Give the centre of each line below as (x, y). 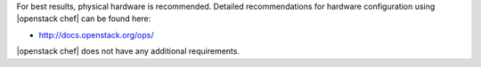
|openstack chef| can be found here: (84, 19)
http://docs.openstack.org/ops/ (97, 34)
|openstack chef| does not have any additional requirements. (128, 51)
